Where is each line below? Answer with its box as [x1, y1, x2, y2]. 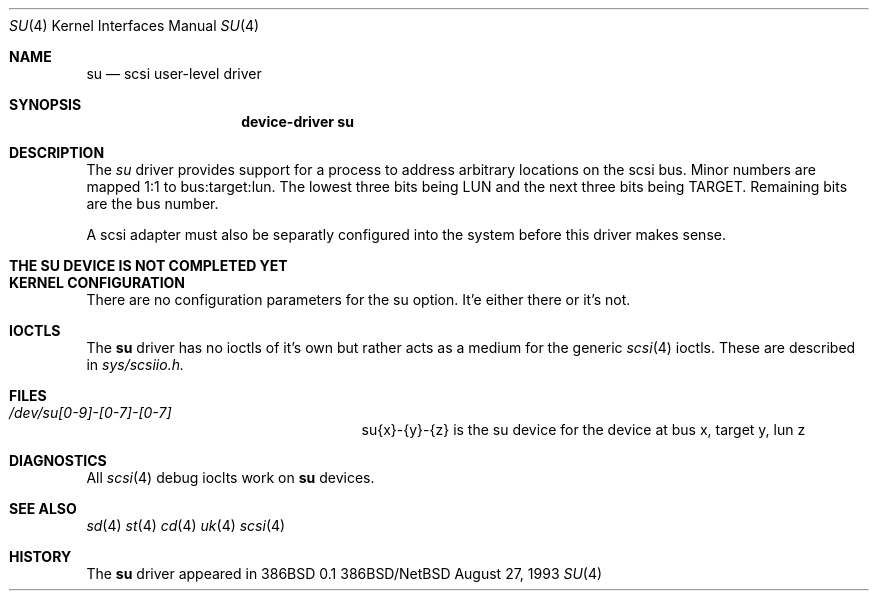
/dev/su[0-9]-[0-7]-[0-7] [9, 404, 172, 421]
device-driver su [241, 113, 354, 130]
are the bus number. [86, 195, 219, 212]
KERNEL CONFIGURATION [9, 274, 186, 291]
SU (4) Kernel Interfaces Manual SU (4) [9, 17, 260, 34]
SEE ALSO [9, 500, 77, 517]
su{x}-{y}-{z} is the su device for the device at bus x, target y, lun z [361, 421, 806, 438]
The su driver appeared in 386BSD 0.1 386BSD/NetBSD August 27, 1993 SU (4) [86, 565, 603, 582]
